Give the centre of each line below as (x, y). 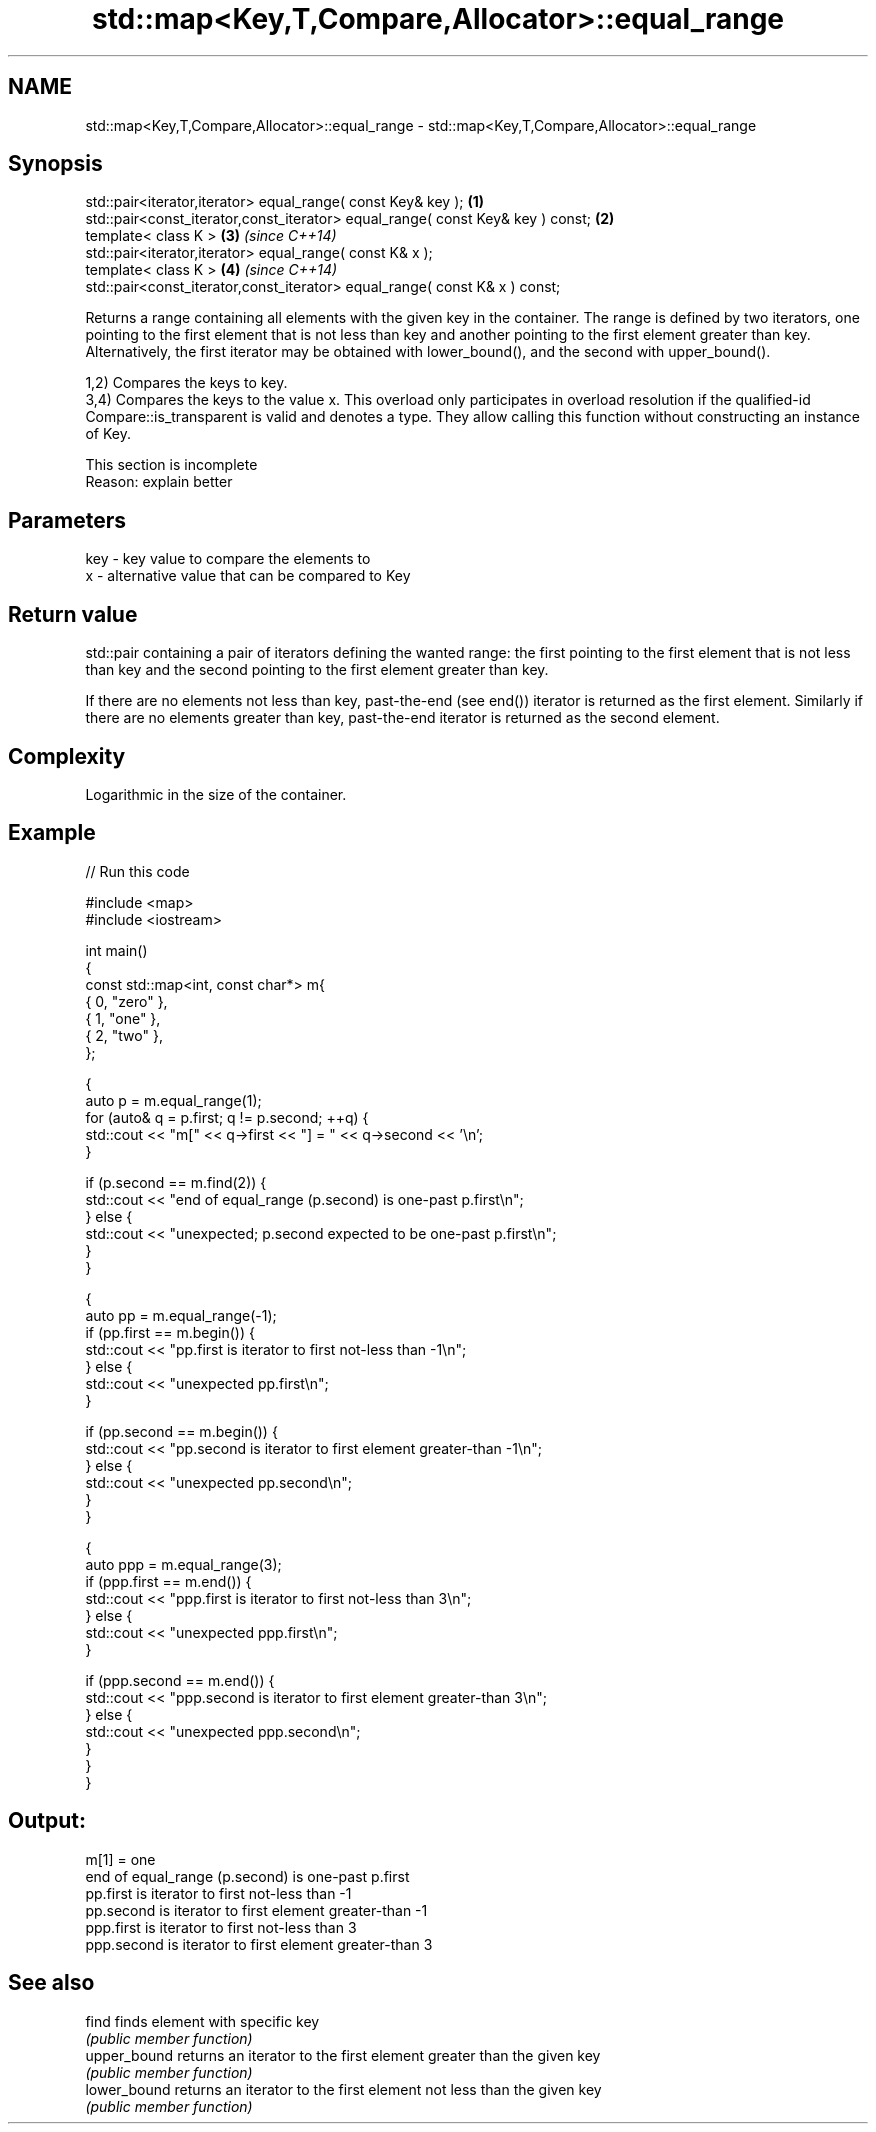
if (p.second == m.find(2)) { (176, 1182)
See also (51, 1983)
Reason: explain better (159, 482)
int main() (116, 950)
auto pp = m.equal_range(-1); (181, 1315)
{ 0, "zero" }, (126, 1001)
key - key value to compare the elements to (228, 559)
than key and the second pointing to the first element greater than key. (317, 670)
